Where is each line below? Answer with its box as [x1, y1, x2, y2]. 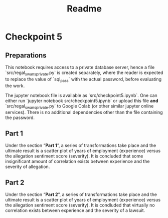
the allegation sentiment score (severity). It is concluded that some [5, 153, 143, 159]
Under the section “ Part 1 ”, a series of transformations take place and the [5, 142, 156, 148]
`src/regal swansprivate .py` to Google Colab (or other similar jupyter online [5, 103, 154, 110]
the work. [5, 82, 25, 88]
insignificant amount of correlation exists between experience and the [5, 158, 150, 164]
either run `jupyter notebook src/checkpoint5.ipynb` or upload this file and [5, 97, 158, 103]
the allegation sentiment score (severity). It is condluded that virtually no [5, 202, 155, 208]
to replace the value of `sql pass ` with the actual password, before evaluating [5, 76, 162, 83]
